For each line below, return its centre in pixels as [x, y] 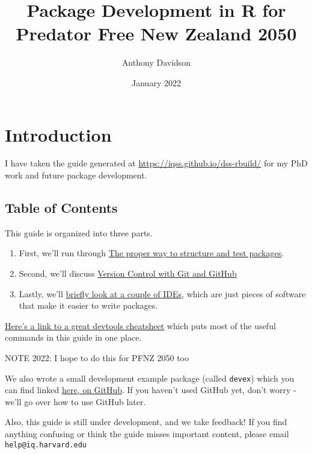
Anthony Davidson [156, 62]
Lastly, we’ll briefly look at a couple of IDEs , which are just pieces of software [162, 293]
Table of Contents [61, 208]
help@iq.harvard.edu [46, 445]
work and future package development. [76, 175]
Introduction [58, 134]
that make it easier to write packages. [88, 305]
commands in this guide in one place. [73, 337]
